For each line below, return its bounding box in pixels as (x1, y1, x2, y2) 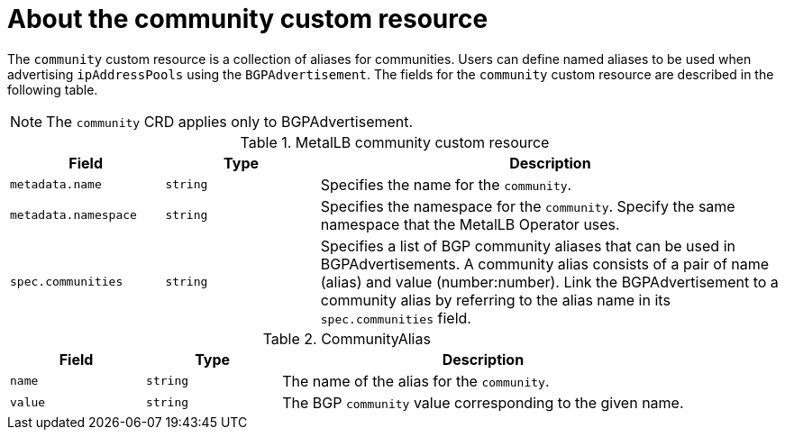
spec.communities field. (320, 308, 471, 327)
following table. (7, 81, 98, 97)
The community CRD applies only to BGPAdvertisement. (46, 112, 414, 131)
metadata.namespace (10, 208, 137, 223)
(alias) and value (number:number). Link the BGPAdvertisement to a (320, 272, 779, 291)
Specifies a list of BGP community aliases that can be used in (320, 236, 735, 255)
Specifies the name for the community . (320, 175, 572, 194)
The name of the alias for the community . (282, 371, 550, 390)
